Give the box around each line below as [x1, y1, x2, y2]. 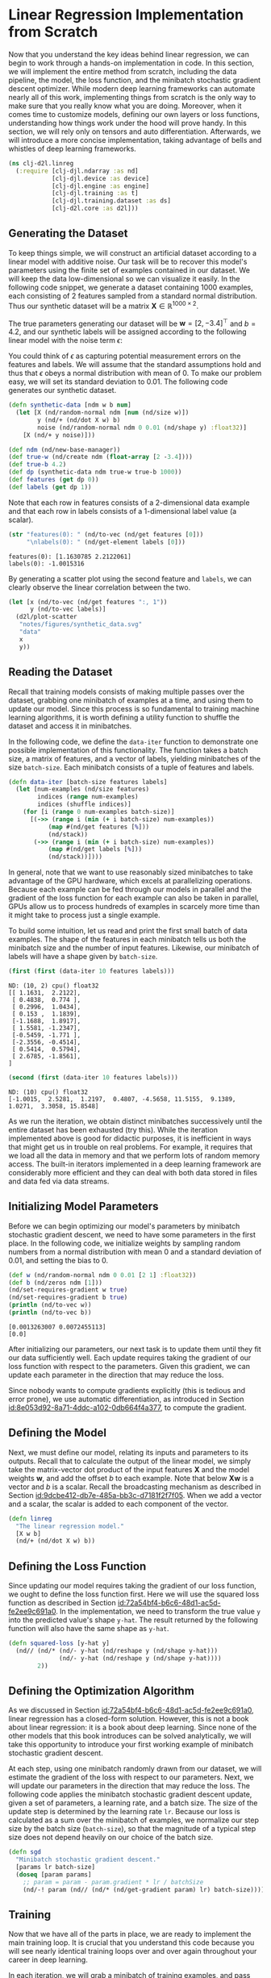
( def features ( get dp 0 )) [8, 476, 99, 484]
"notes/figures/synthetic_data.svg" [19, 620, 143, 628]
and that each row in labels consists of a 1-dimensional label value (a [8, 506, 237, 515]
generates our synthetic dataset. [8, 386, 117, 395]
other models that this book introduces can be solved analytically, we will [8, 1731, 252, 1741]
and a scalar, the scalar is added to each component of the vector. [8, 1499, 229, 1509]
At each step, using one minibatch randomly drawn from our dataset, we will [8, 1764, 262, 1774]
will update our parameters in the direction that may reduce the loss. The [8, 1781, 250, 1791]
